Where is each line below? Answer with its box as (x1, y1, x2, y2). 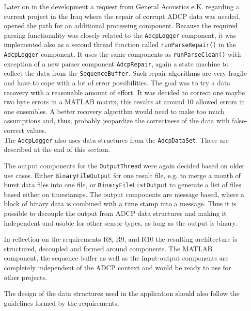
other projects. (4, 272, 47, 282)
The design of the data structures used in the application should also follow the (4, 288, 240, 298)
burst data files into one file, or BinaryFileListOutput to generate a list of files (4, 180, 241, 190)
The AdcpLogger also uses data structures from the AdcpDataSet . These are (4, 134, 229, 145)
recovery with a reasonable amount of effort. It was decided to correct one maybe (4, 87, 245, 97)
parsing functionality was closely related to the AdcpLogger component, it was (4, 30, 236, 40)
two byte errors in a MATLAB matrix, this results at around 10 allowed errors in (4, 97, 245, 107)
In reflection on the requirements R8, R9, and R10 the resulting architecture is (4, 234, 237, 244)
